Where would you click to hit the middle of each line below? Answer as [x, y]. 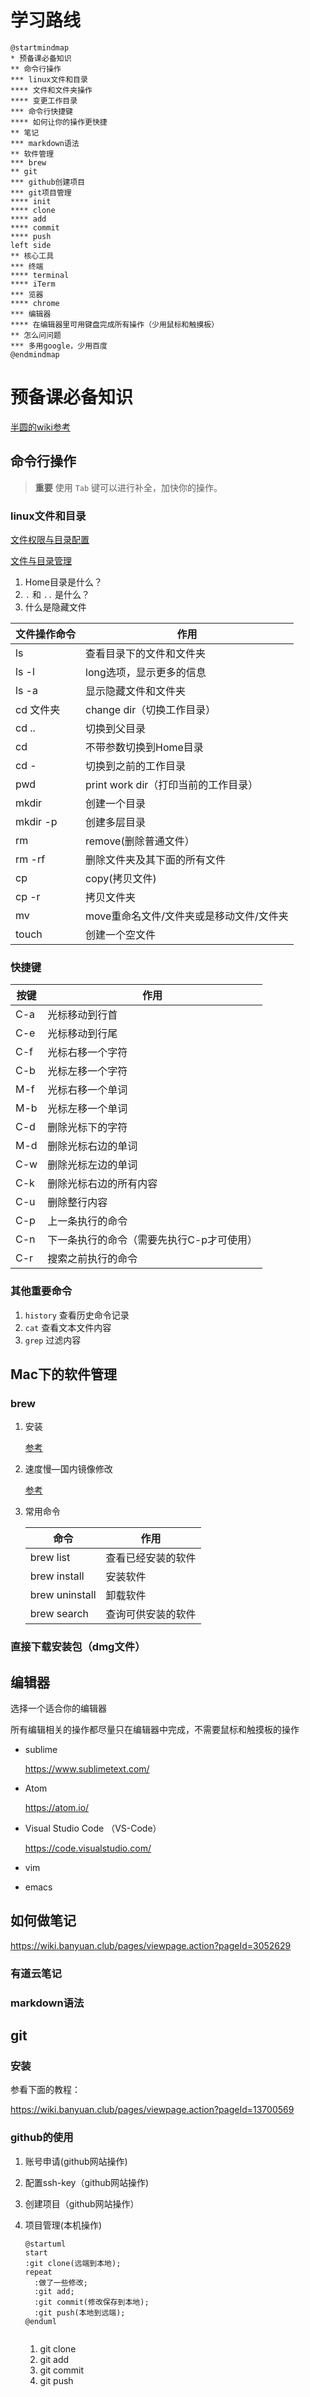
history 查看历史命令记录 [77, 1315]
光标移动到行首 [82, 1015]
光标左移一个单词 [87, 1109]
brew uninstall [63, 1595]
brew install [57, 1576]
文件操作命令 [46, 634]
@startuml [45, 2244]
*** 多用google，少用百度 [59, 346]
